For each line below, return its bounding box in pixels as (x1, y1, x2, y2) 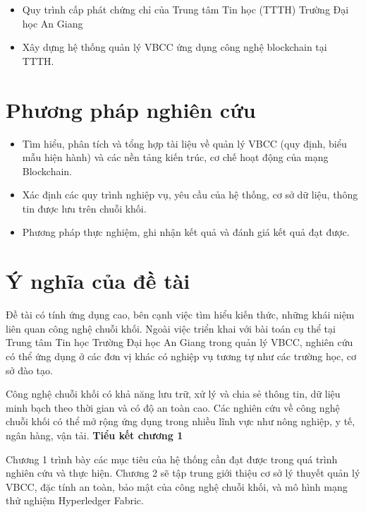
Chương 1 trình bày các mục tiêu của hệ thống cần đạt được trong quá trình (6, 451, 338, 466)
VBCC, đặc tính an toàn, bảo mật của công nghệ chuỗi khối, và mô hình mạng (6, 479, 348, 494)
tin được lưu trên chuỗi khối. (22, 201, 147, 215)
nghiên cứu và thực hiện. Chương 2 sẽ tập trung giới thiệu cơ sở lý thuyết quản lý (6, 465, 360, 480)
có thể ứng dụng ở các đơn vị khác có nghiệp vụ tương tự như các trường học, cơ (6, 348, 357, 363)
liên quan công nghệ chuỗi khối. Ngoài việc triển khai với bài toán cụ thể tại (6, 321, 336, 335)
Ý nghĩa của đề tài (6, 266, 190, 295)
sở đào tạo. (6, 362, 53, 377)
